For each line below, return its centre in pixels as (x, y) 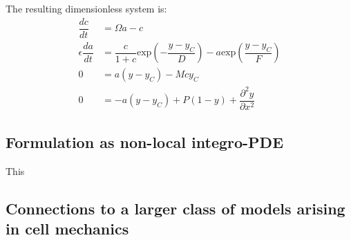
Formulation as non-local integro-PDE (145, 142)
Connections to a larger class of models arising (175, 208)
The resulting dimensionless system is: (86, 8)
